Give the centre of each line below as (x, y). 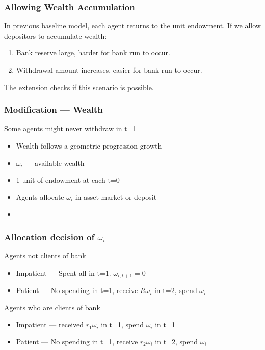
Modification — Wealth (54, 110)
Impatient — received (50, 324)
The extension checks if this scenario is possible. (79, 87)
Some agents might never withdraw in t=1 (70, 128)
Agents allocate (40, 197)
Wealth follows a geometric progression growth (89, 145)
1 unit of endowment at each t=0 (68, 180)
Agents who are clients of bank (52, 307)
